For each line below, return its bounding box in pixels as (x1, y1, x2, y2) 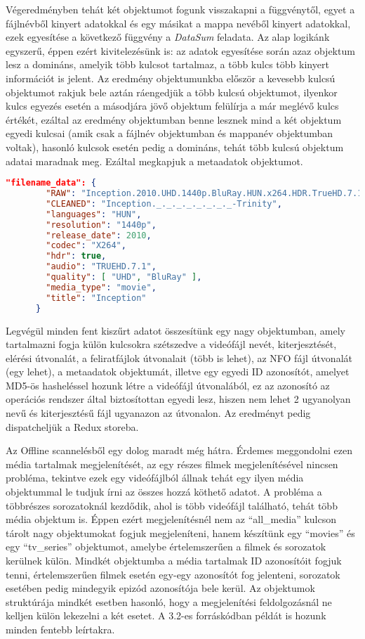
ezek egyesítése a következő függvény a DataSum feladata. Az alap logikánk (6, 30, 330, 44)
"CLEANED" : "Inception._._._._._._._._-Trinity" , (46, 198, 282, 209)
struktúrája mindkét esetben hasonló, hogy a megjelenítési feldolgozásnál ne (6, 594, 332, 609)
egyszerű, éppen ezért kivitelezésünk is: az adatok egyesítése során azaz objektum (6, 43, 355, 58)
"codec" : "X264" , (46, 240, 126, 251)
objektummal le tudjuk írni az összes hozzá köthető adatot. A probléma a (6, 484, 322, 499)
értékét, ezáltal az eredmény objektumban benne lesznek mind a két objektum (6, 112, 342, 127)
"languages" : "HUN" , (46, 209, 142, 219)
